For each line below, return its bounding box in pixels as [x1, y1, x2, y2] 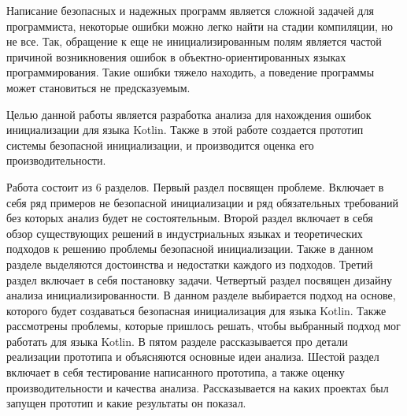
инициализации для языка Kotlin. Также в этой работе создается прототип [6, 121, 364, 138]
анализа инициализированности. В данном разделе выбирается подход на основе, [6, 287, 396, 303]
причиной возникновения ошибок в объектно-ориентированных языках [6, 48, 346, 65]
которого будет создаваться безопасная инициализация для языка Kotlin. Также [6, 302, 387, 318]
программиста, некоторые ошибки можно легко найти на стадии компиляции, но [6, 17, 394, 34]
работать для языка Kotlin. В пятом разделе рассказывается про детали [6, 332, 348, 349]
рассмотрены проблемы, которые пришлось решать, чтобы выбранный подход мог [6, 318, 401, 334]
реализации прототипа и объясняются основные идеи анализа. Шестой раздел [6, 348, 379, 365]
